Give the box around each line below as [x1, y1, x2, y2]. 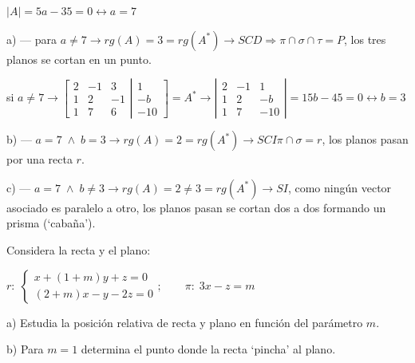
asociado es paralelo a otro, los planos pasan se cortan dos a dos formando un [6, 199, 386, 215]
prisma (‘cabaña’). [6, 215, 96, 231]
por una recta [6, 151, 73, 168]
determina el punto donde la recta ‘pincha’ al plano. [81, 341, 336, 357]
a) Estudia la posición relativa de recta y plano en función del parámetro [6, 314, 363, 330]
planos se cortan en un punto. [6, 50, 152, 67]
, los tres [344, 30, 386, 47]
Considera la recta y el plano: [6, 241, 151, 258]
